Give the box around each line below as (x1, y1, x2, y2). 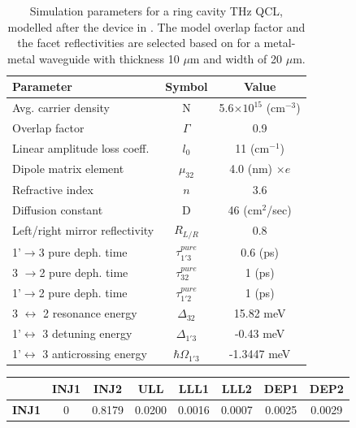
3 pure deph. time (38, 243, 128, 260)
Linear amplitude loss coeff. (12, 139, 150, 156)
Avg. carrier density (12, 99, 110, 116)
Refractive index (12, 180, 93, 197)
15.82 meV (233, 305, 286, 322)
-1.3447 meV (228, 345, 291, 362)
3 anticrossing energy (42, 345, 147, 362)
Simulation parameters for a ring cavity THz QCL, (29, 2, 283, 19)
